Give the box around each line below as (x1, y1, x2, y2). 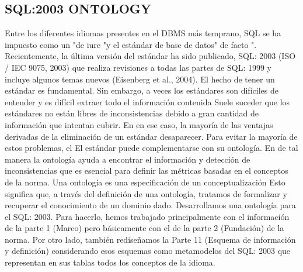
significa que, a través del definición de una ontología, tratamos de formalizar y (5, 187, 287, 199)
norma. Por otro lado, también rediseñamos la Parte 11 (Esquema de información (5, 233, 296, 245)
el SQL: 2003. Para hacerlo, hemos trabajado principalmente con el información (5, 210, 290, 222)
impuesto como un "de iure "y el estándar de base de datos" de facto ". (5, 38, 257, 50)
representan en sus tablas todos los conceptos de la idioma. (5, 256, 215, 268)
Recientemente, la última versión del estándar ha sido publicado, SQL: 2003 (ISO (5, 50, 296, 62)
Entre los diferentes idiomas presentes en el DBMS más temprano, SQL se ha (5, 27, 281, 39)
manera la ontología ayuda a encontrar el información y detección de (5, 153, 250, 165)
